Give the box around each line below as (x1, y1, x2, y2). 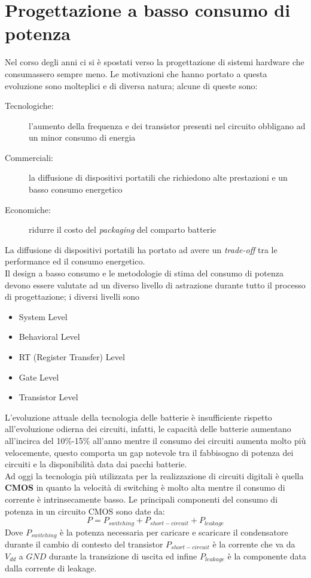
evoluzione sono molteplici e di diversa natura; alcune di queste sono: (5, 79, 258, 92)
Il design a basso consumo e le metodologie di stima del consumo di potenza (5, 267, 283, 279)
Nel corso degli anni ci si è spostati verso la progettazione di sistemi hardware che (5, 56, 304, 68)
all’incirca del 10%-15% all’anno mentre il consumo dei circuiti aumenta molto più (5, 434, 306, 446)
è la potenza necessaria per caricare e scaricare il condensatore (60, 525, 288, 538)
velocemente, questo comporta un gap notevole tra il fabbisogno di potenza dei (5, 446, 294, 458)
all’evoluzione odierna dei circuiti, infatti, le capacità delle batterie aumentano (5, 422, 291, 435)
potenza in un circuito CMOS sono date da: (5, 504, 165, 517)
